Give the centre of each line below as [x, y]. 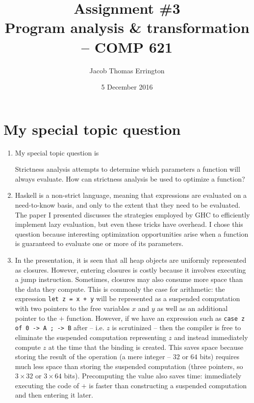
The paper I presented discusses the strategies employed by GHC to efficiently [132, 214]
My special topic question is [57, 152]
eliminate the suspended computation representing [91, 337]
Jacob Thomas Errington [127, 70]
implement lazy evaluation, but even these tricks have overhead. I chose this [129, 224]
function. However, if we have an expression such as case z [156, 318]
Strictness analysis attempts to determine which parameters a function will [127, 169]
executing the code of [47, 385]
